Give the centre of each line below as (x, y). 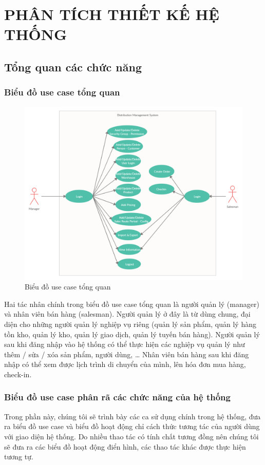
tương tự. (19, 457)
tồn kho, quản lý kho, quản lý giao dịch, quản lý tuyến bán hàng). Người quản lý (132, 334)
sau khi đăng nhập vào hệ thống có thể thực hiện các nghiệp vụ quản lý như (125, 344)
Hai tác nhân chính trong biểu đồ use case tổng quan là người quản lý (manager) (132, 304)
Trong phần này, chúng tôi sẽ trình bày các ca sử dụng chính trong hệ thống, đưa (132, 416)
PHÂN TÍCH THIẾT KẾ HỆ (112, 14)
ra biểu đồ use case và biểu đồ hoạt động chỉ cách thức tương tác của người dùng (132, 426)
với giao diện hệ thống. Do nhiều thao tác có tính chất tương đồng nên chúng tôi (131, 436)
